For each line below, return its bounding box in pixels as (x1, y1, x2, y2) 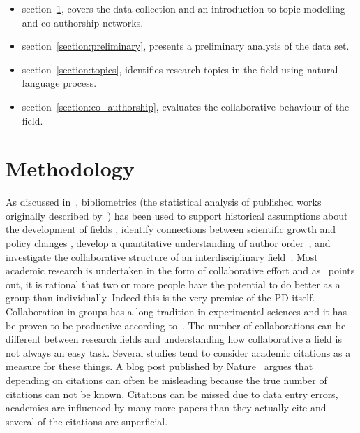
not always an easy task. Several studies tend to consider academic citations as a (6, 345, 351, 360)
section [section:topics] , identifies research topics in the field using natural (22, 62, 338, 76)
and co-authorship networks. (22, 15, 144, 29)
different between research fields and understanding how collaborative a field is (6, 332, 342, 346)
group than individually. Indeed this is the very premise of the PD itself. (6, 290, 315, 305)
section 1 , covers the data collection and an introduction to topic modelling (22, 1, 345, 15)
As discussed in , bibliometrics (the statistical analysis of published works (6, 194, 322, 209)
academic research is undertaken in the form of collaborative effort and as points (6, 263, 355, 278)
